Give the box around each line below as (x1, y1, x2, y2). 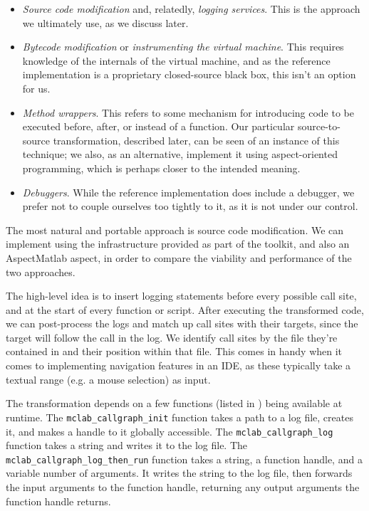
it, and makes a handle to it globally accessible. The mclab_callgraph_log (6, 423, 333, 438)
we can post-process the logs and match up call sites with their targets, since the (6, 316, 358, 331)
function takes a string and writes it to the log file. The (6, 438, 248, 453)
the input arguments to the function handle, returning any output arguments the (6, 480, 360, 494)
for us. (22, 80, 51, 95)
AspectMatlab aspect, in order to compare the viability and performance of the (6, 250, 352, 265)
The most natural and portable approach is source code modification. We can (6, 222, 344, 237)
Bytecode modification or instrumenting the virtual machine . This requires (22, 39, 344, 54)
